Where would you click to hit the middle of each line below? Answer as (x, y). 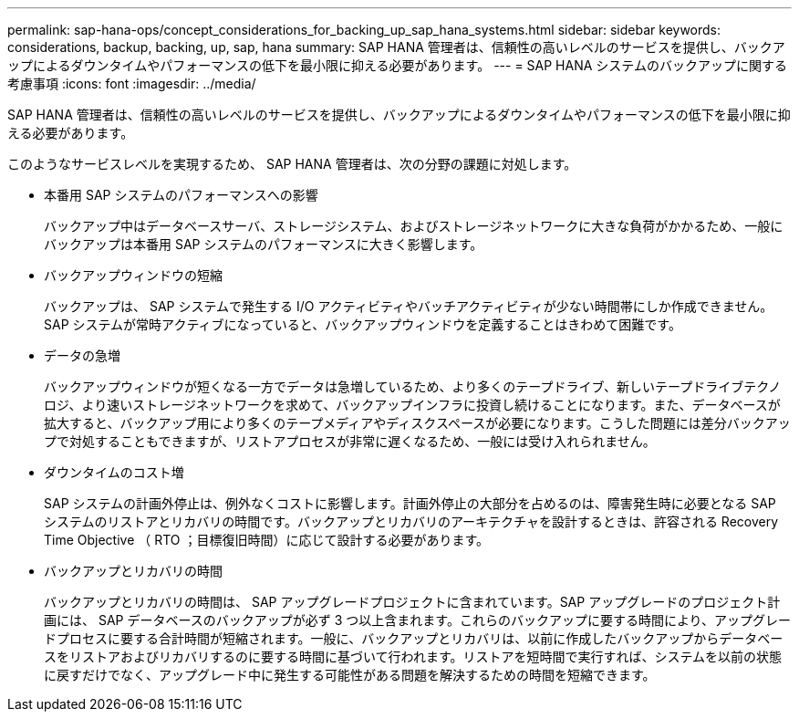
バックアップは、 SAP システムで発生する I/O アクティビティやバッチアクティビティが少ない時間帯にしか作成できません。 (409, 306)
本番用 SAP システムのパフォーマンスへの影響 (181, 195)
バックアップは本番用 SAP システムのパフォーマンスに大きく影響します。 (264, 244)
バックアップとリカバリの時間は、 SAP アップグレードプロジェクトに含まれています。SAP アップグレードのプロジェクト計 (412, 602)
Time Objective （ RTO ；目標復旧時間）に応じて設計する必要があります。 (267, 540)
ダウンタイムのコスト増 (114, 472)
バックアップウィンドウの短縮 (133, 275)
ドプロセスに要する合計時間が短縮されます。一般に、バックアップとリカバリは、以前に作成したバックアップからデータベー (414, 638)
